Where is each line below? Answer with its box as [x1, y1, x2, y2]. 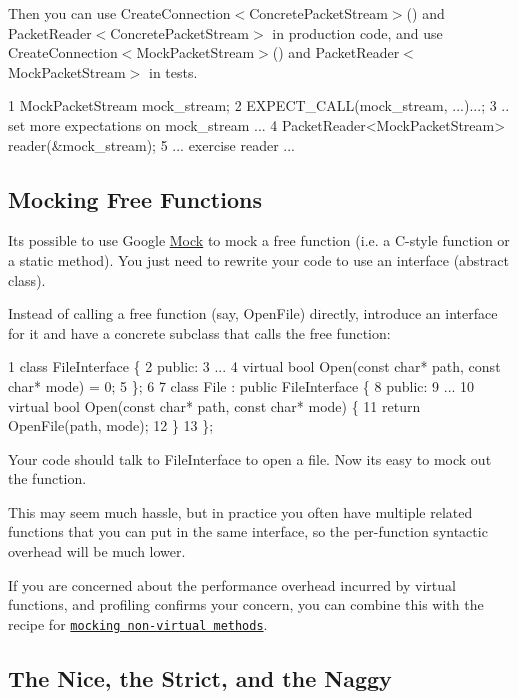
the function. [8, 468, 87, 489]
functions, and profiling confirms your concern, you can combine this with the [8, 594, 484, 615]
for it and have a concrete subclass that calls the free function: [8, 322, 391, 343]
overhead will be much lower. [8, 541, 186, 562]
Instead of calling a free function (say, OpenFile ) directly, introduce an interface [8, 303, 498, 324]
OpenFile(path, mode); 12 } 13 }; [8, 415, 214, 436]
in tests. [148, 61, 198, 82]
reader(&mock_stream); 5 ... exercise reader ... [8, 134, 295, 155]
